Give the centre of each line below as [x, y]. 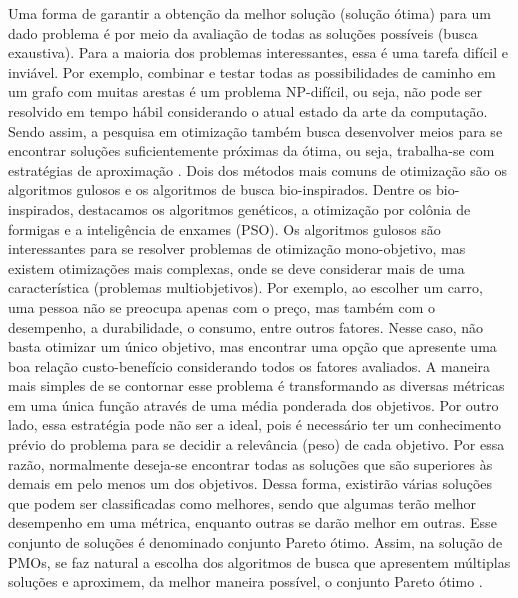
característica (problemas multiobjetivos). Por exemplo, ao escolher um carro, [245, 287]
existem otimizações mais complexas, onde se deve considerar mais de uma [236, 267]
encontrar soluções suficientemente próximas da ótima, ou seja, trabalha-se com [251, 150]
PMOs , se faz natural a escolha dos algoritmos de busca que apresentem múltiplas [259, 561]
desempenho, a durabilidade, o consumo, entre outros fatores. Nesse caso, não [246, 326]
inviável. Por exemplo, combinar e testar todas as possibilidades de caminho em [252, 71]
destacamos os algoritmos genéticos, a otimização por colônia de [274, 208]
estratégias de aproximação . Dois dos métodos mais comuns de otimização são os [258, 169]
